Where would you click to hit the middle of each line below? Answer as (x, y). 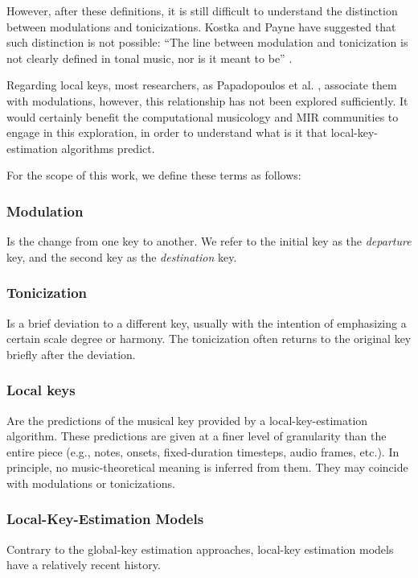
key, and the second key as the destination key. (122, 256)
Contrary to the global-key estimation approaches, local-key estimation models (200, 549)
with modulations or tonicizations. (91, 483)
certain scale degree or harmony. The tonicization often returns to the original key (209, 339)
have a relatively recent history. (84, 565)
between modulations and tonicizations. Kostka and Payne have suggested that (201, 26)
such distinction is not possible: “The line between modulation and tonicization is (207, 42)
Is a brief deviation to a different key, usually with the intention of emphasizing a (207, 322)
